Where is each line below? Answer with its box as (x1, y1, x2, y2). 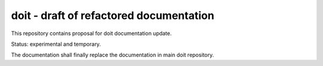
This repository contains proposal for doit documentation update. (11, 30, 172, 37)
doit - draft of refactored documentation (11, 9, 215, 22)
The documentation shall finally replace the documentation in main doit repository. (11, 51, 214, 59)
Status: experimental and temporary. (11, 40, 101, 48)
